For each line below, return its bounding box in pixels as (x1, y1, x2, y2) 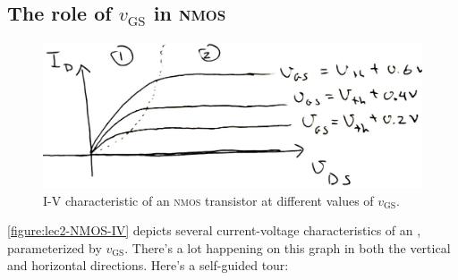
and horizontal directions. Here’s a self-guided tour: (7, 256, 289, 275)
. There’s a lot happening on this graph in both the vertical (124, 238, 451, 257)
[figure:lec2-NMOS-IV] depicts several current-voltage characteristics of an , (7, 221, 421, 240)
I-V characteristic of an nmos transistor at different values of (43, 191, 374, 209)
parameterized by (7, 238, 102, 257)
